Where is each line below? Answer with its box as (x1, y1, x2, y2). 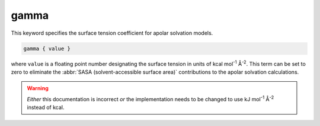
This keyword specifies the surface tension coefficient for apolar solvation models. (11, 29, 213, 37)
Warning (27, 85, 49, 92)
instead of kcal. (27, 104, 65, 111)
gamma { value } (23, 45, 71, 52)
